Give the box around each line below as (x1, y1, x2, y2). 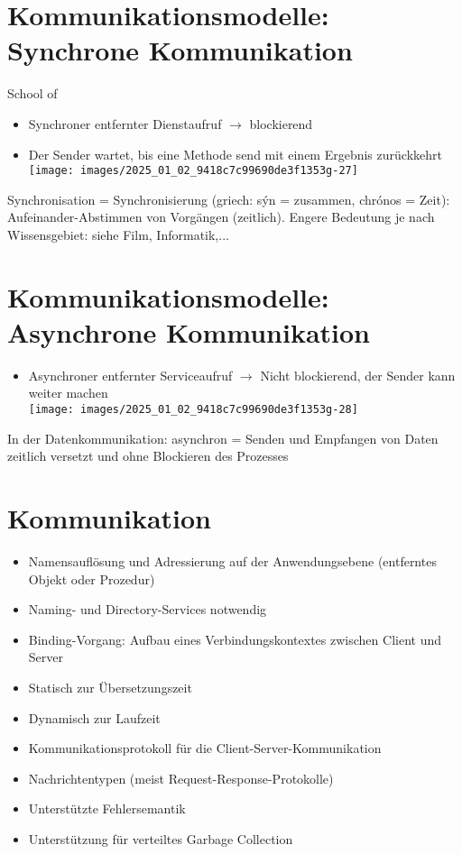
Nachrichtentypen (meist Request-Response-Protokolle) (28, 768, 334, 787)
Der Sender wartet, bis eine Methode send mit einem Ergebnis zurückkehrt (28, 144, 442, 163)
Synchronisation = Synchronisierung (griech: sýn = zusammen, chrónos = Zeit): (7, 189, 450, 208)
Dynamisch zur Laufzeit (28, 708, 161, 727)
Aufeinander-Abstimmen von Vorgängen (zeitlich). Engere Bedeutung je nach (7, 207, 435, 226)
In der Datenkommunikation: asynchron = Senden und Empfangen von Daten (7, 428, 439, 447)
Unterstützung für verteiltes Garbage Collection (28, 829, 293, 848)
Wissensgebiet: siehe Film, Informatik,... (7, 225, 229, 243)
